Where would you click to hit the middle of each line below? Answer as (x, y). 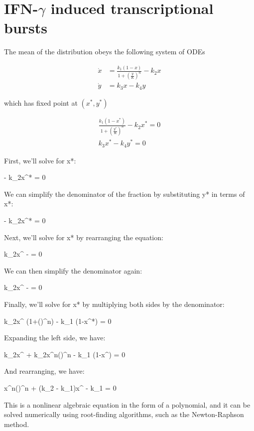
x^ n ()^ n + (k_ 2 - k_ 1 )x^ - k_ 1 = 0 (60, 387)
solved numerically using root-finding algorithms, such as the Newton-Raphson (124, 414)
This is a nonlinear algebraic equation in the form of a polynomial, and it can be (127, 404)
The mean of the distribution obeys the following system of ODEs (105, 52)
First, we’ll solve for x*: (40, 160)
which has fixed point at (41, 102)
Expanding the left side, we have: (55, 338)
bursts (26, 28)
